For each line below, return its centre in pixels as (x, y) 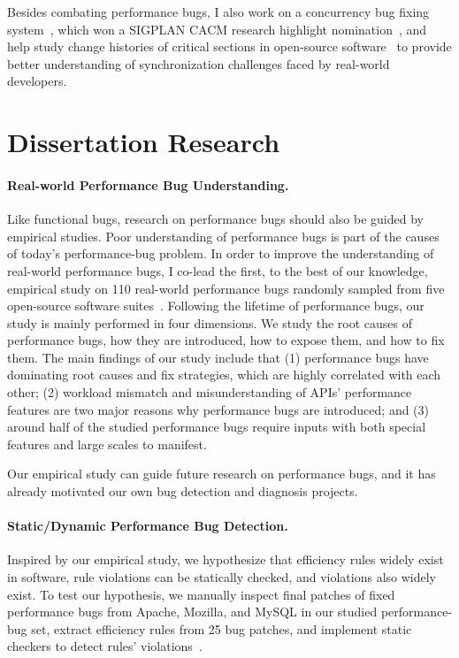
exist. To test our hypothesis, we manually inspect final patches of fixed (201, 594)
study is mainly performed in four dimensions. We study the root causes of (210, 322)
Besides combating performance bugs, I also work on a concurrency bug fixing (218, 11)
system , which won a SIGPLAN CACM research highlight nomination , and (217, 29)
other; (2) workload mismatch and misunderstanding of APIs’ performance (210, 392)
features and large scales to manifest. (107, 444)
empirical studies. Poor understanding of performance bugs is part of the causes (223, 236)
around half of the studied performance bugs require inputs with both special (217, 427)
